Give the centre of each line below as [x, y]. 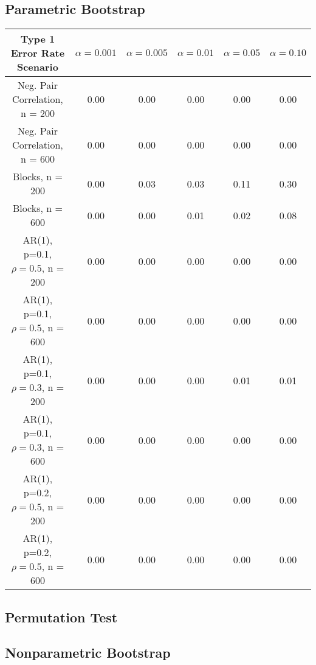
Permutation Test [61, 617]
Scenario [37, 67]
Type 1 [38, 39]
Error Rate [38, 53]
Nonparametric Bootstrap [88, 653]
